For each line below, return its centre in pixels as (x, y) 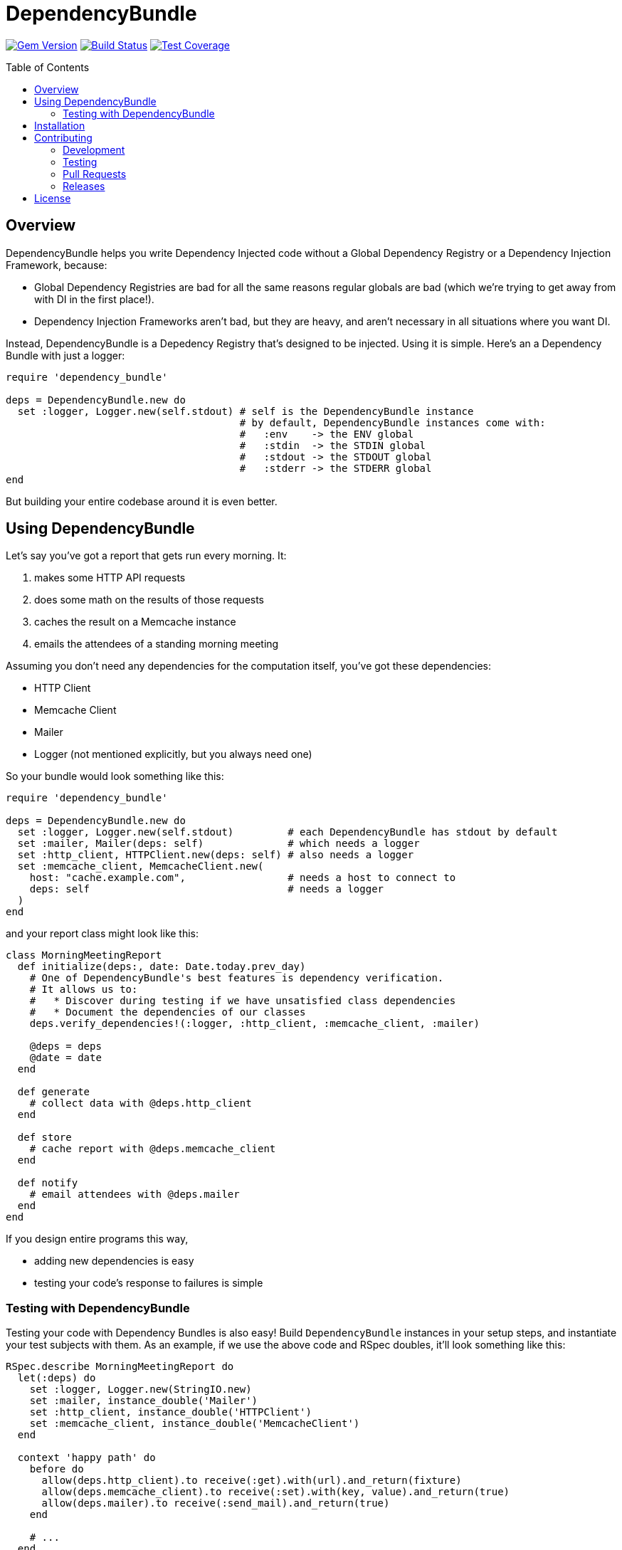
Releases (84, 186)
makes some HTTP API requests (110, 578)
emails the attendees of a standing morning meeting (157, 644)
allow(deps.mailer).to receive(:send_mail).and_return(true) (216, 1503)
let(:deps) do (57, 1378)
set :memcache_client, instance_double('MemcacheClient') (195, 1424)
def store (44, 1138)
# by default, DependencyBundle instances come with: (392, 422)
